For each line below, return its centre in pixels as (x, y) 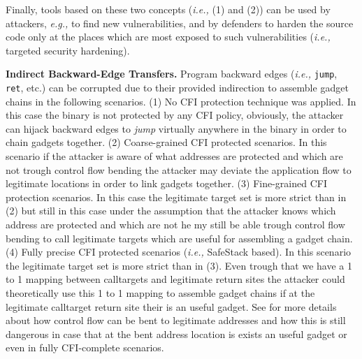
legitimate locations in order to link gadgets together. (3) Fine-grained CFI (166, 183)
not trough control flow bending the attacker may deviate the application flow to (179, 169)
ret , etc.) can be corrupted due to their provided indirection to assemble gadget (177, 88)
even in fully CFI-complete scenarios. (85, 347)
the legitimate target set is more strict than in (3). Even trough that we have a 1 (179, 265)
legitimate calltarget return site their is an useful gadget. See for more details (171, 306)
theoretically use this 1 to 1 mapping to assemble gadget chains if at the (160, 293)
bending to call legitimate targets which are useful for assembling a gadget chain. (179, 238)
